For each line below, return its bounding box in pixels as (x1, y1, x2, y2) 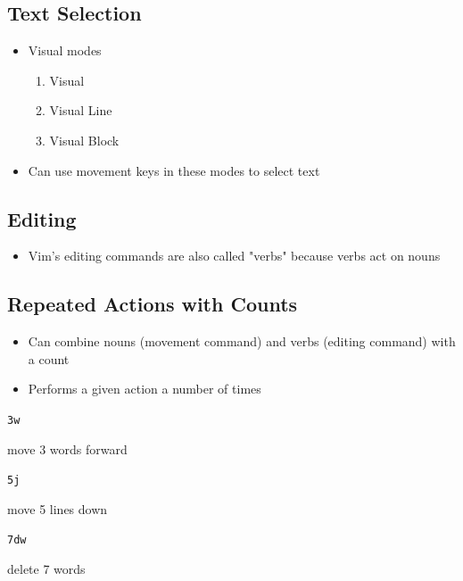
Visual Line (49, 101, 112, 120)
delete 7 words (7, 560, 86, 578)
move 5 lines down (7, 499, 108, 518)
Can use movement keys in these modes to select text (28, 161, 320, 179)
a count (28, 349, 70, 368)
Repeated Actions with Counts (7, 290, 298, 318)
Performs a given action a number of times (28, 379, 261, 398)
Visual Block (49, 130, 120, 149)
